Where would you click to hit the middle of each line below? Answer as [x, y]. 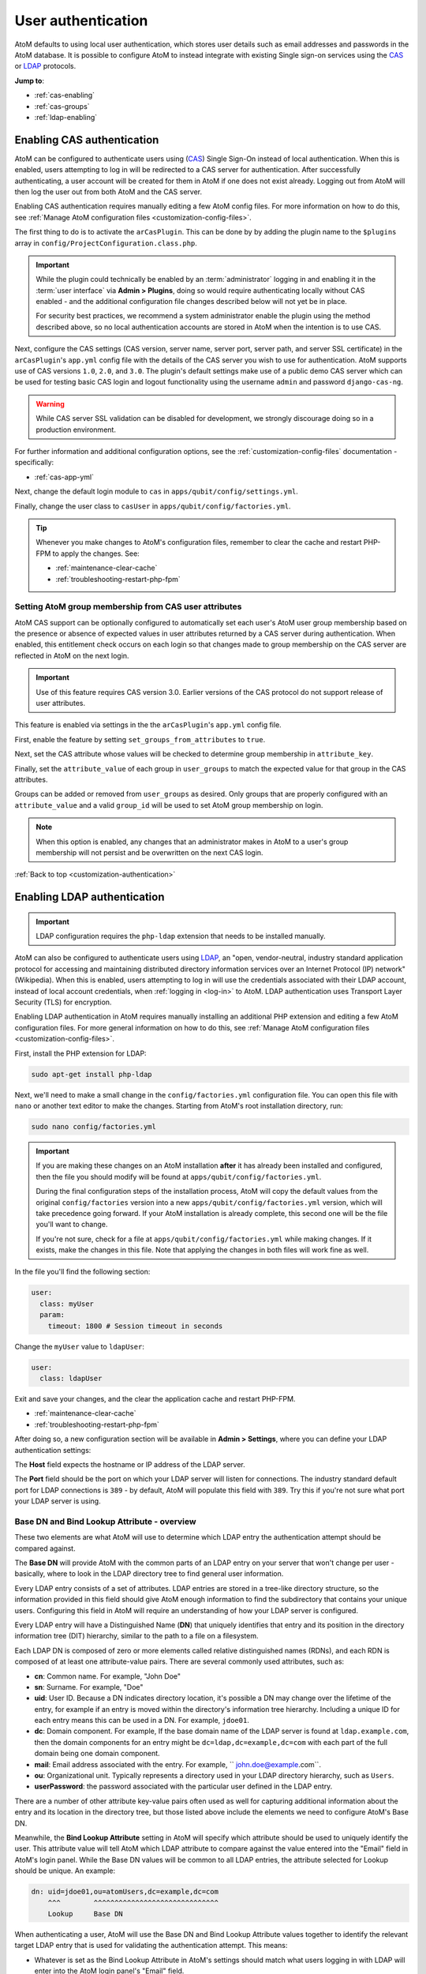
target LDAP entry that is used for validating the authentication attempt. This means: [151, 1946]
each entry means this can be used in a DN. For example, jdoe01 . [142, 1721]
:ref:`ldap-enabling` [66, 117]
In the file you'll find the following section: [82, 1272]
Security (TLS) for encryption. [63, 1002]
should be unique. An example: [65, 1871]
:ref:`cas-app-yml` [64, 477]
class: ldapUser [71, 1378]
